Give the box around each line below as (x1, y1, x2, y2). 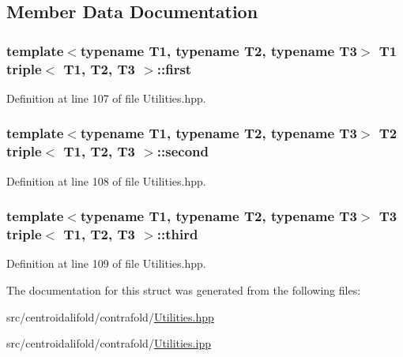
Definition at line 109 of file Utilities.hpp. (6, 255, 206, 272)
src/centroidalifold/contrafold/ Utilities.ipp (6, 335, 211, 351)
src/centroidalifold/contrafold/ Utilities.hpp (6, 308, 214, 325)
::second (156, 141, 209, 161)
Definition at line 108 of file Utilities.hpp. (6, 172, 206, 189)
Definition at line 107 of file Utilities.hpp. (6, 89, 206, 106)
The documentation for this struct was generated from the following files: (6, 281, 361, 298)
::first (156, 58, 192, 78)
